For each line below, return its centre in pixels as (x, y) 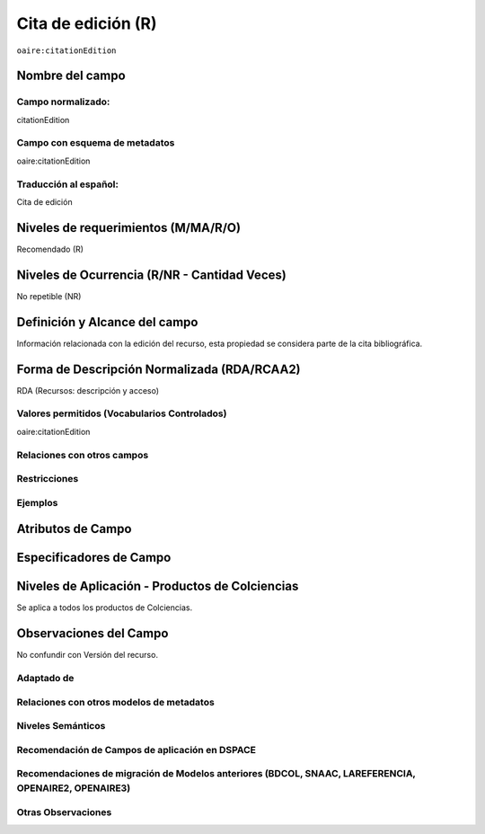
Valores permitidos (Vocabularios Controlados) (122, 413)
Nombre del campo (71, 76)
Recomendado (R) (50, 249)
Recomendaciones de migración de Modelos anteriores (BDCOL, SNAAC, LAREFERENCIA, (216, 774)
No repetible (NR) (49, 296)
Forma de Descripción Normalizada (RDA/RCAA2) (159, 369)
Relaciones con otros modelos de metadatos (115, 702)
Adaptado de (45, 679)
